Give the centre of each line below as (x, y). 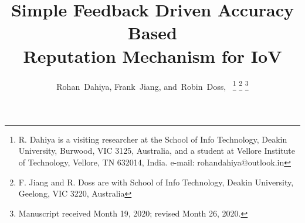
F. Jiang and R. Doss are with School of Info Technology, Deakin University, (156, 182)
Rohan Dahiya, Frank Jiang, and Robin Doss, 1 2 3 (152, 85)
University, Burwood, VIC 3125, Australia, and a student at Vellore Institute (157, 151)
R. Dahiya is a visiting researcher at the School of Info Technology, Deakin (153, 139)
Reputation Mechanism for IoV (152, 55)
